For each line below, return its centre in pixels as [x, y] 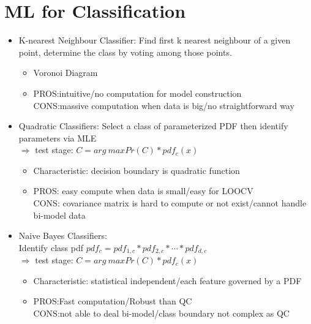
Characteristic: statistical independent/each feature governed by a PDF [167, 280]
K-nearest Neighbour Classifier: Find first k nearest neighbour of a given [155, 40]
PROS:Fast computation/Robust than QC [113, 301]
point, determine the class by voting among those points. [125, 52]
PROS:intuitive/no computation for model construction [137, 93]
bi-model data [59, 215]
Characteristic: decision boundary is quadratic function [137, 170]
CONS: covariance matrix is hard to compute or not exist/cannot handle [170, 203]
